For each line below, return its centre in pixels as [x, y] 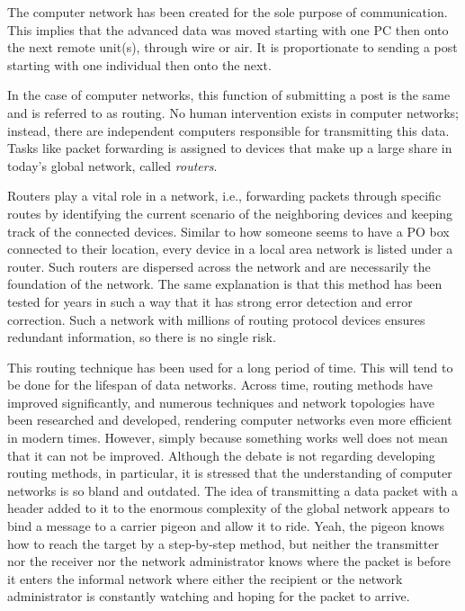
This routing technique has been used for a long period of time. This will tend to [230, 367]
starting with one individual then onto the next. [139, 64]
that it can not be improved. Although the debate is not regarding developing [221, 455]
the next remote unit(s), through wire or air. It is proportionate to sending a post [232, 47]
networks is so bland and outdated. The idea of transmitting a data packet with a [232, 490]
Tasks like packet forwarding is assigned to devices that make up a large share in [230, 148]
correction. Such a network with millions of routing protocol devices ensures [216, 319]
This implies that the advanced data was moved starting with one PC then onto [228, 29]
